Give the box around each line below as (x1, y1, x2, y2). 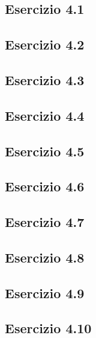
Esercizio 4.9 (5, 283, 85, 302)
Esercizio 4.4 (5, 106, 85, 124)
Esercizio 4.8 (5, 247, 85, 266)
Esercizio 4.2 (5, 35, 85, 54)
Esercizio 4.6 (5, 177, 85, 196)
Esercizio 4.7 (5, 212, 85, 231)
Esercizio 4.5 (5, 141, 85, 160)
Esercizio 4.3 (5, 70, 85, 89)
